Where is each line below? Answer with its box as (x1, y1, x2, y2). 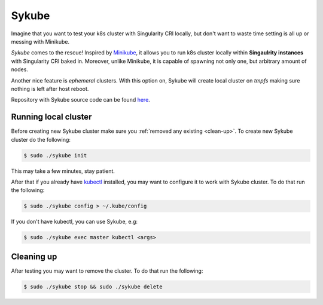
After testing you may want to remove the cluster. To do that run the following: (11, 267, 203, 274)
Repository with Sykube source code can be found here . (11, 96, 151, 103)
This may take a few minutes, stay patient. (11, 167, 115, 175)
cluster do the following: (11, 136, 71, 143)
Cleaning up (11, 251, 57, 261)
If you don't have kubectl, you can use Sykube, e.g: (11, 218, 138, 225)
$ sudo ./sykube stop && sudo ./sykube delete (23, 283, 163, 290)
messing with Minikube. (11, 38, 70, 45)
